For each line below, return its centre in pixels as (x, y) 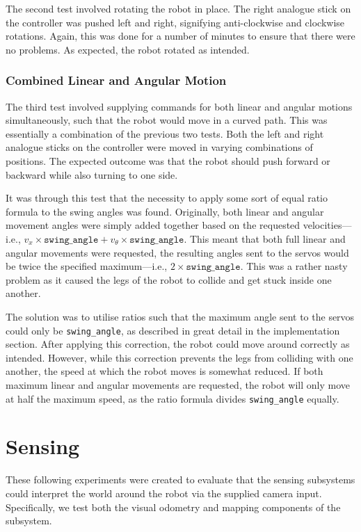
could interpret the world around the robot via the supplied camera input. (164, 493)
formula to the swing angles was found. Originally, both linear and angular (165, 211)
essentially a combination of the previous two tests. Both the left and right (165, 133)
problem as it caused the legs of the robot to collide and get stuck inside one (169, 279)
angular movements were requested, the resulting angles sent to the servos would (177, 252)
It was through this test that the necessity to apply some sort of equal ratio (167, 198)
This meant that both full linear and (267, 238)
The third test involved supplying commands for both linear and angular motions (179, 106)
